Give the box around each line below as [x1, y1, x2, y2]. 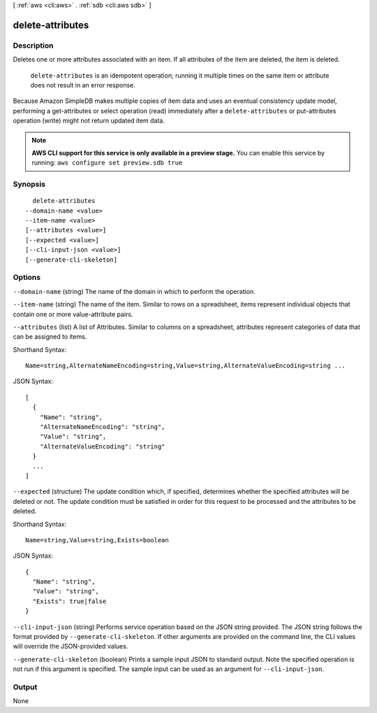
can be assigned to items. [13, 332, 87, 341]
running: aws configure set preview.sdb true [31, 158, 183, 167]
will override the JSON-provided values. [13, 642, 128, 651]
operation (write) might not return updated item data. [13, 116, 165, 125]
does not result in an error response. [30, 80, 135, 89]
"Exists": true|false [32, 597, 107, 605]
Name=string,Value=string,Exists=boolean [25, 536, 169, 544]
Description [13, 41, 54, 50]
